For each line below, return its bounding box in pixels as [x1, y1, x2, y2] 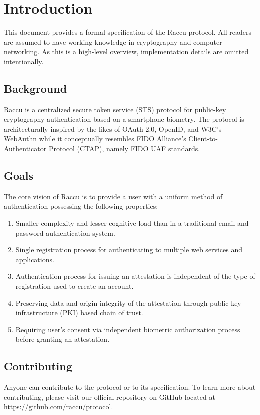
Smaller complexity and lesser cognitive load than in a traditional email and [15, 218, 249, 228]
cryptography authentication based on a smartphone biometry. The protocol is [4, 114, 244, 124]
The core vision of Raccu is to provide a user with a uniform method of [4, 191, 223, 201]
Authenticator [4, 143, 47, 154]
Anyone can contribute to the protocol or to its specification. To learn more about [4, 382, 256, 392]
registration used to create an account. [15, 281, 134, 291]
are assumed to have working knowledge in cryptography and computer [4, 36, 222, 47]
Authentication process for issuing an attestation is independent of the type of [15, 271, 255, 281]
